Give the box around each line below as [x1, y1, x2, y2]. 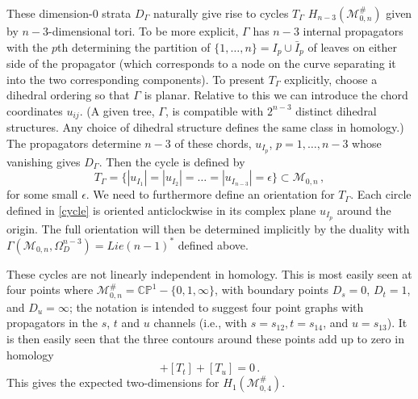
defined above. [178, 236, 249, 253]
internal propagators [303, 23, 403, 39]
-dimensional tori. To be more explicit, [48, 23, 239, 39]
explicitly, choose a [284, 70, 378, 87]
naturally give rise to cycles [153, 5, 289, 21]
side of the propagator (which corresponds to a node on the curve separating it [6, 55, 396, 72]
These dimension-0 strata [6, 5, 132, 21]
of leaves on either [307, 38, 398, 55]
